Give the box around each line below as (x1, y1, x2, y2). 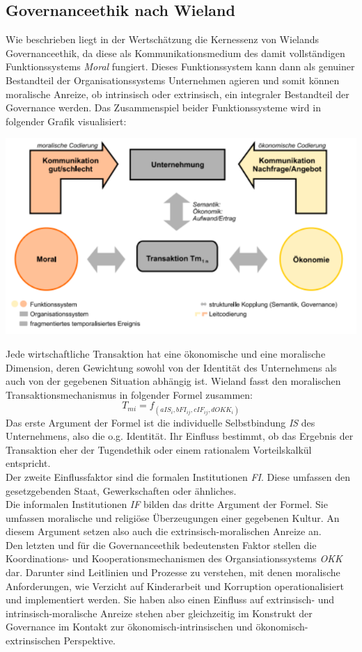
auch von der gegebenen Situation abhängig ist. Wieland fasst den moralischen (6, 374, 341, 388)
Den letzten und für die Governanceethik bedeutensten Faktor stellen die (6, 537, 317, 552)
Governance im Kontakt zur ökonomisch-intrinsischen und (6, 619, 253, 634)
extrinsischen (6, 633, 61, 648)
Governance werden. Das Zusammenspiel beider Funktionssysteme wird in (6, 100, 321, 115)
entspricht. (6, 456, 51, 470)
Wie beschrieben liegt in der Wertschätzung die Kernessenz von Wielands (6, 32, 320, 47)
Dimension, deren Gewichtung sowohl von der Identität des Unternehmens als (6, 360, 337, 374)
